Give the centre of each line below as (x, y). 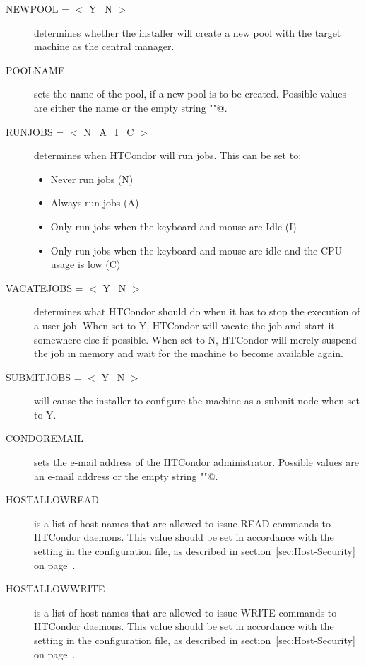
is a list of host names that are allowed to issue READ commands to (182, 523)
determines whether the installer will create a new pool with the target (188, 32)
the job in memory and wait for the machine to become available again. (189, 353)
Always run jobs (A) (95, 203)
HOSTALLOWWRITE (55, 589)
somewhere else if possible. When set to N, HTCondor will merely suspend (195, 339)
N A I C (109, 131)
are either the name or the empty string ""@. (131, 107)
